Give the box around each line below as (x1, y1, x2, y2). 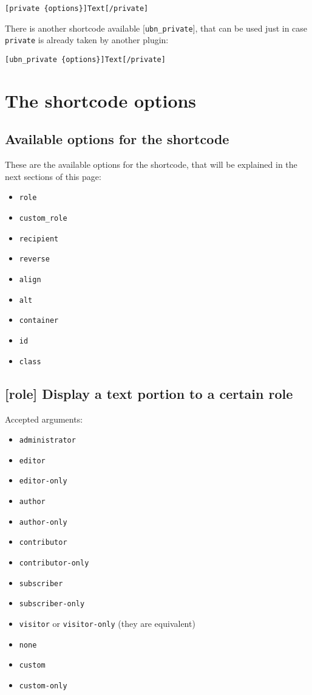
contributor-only (19, 559, 89, 568)
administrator (19, 436, 76, 445)
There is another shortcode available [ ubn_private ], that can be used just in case (5, 21, 308, 34)
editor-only (19, 477, 67, 486)
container (19, 316, 59, 325)
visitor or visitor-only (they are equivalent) (19, 617, 195, 629)
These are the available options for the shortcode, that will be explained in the (5, 158, 297, 171)
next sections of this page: (5, 170, 101, 182)
